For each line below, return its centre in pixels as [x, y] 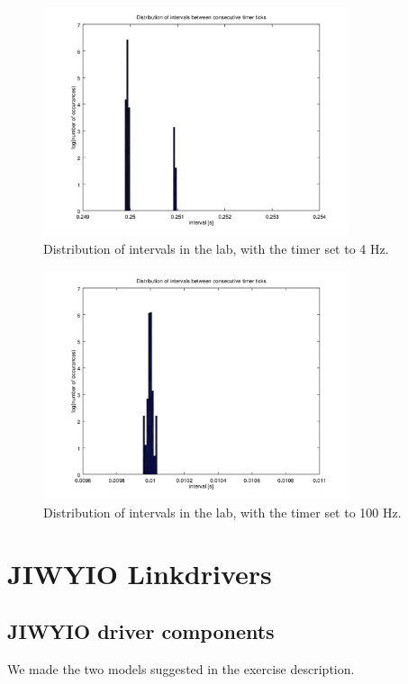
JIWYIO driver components [141, 630]
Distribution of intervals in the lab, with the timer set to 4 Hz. [216, 248]
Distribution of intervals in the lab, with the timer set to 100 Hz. [222, 512]
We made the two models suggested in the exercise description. [181, 668]
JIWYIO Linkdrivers [140, 574]
